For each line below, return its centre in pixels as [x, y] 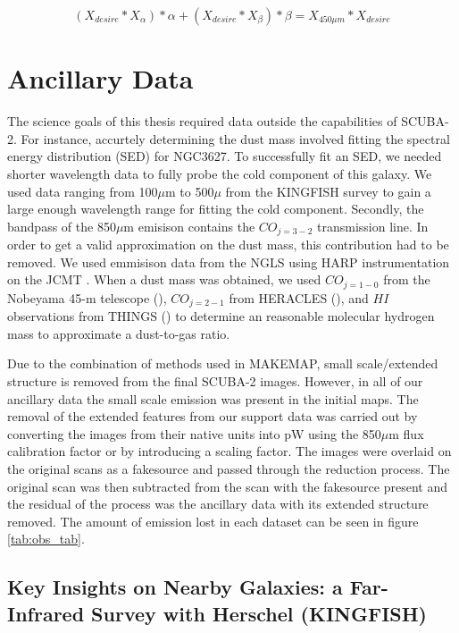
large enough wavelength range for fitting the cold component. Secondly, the [216, 209]
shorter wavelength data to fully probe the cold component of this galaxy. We [220, 173]
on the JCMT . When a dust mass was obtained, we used [164, 279]
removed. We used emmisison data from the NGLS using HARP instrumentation [229, 262]
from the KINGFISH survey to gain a [328, 191]
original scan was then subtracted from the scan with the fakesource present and [227, 486]
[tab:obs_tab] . [46, 539]
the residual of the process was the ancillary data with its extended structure [218, 504]
